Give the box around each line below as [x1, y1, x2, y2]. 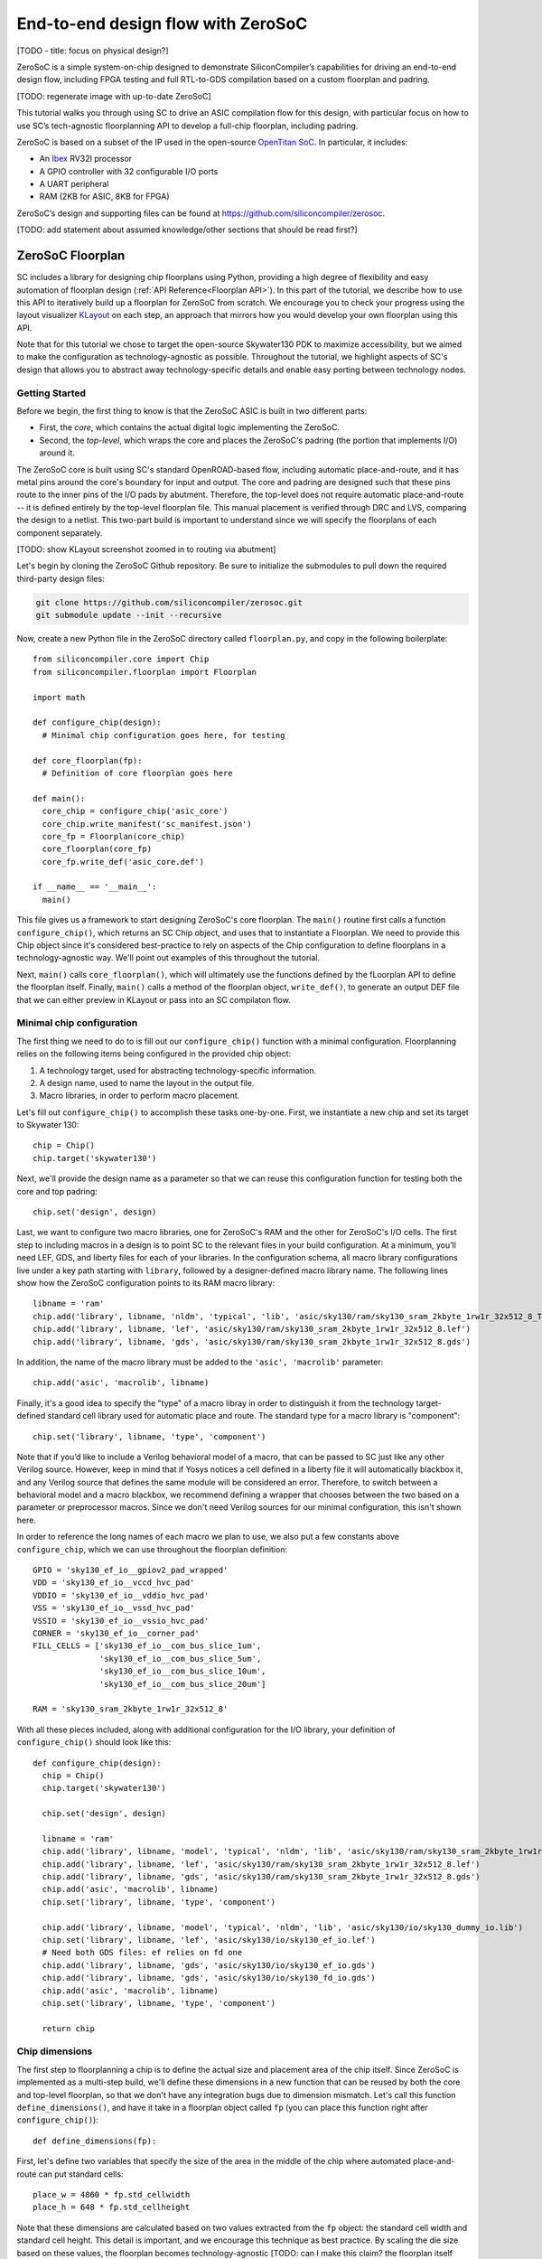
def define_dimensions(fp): [33, 2135, 157, 2146]
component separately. [16, 527, 103, 538]
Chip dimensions [16, 2045, 93, 2057]
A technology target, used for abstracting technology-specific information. [39, 1064, 316, 1075]
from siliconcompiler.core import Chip [33, 654, 210, 664]
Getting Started [16, 387, 86, 399]
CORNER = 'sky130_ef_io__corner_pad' [33, 1627, 201, 1638]
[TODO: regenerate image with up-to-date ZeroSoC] [16, 90, 211, 101]
